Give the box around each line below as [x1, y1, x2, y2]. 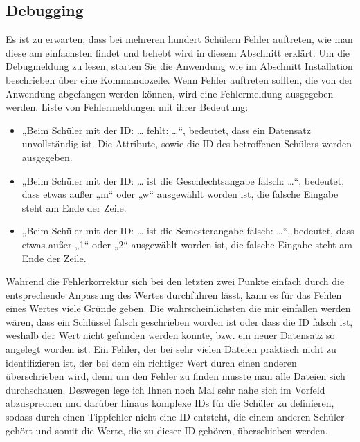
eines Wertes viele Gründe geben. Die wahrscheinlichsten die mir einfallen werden [6, 301, 351, 315]
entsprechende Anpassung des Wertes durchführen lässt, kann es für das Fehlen [6, 287, 342, 302]
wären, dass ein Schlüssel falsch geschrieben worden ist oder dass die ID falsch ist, [6, 314, 353, 329]
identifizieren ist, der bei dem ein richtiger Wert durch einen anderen [6, 355, 297, 369]
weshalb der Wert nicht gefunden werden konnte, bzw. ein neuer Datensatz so [6, 328, 335, 342]
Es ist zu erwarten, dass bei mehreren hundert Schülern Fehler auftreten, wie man [6, 32, 353, 46]
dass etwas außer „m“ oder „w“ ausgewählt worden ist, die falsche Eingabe [21, 187, 339, 201]
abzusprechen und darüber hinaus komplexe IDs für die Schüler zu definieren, [6, 396, 334, 410]
